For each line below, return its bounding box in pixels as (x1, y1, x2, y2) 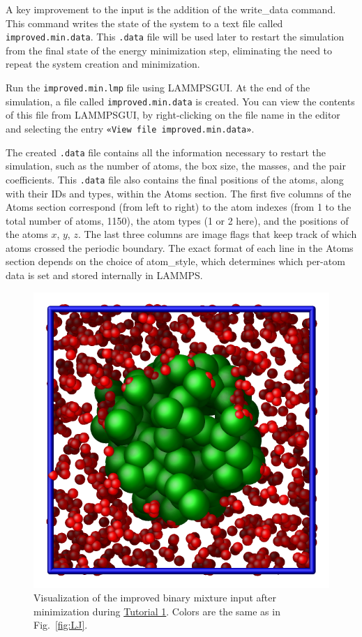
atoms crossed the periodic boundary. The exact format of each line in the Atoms (6, 240, 354, 255)
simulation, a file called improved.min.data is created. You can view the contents (6, 93, 355, 108)
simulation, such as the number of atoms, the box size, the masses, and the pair (6, 158, 346, 173)
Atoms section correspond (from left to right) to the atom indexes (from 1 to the (6, 200, 352, 214)
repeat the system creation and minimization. (6, 57, 200, 71)
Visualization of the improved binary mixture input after (33, 590, 276, 605)
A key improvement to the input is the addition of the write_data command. (6, 2, 336, 16)
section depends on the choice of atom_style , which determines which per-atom (6, 254, 345, 269)
